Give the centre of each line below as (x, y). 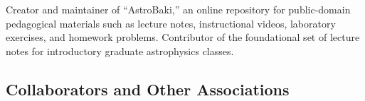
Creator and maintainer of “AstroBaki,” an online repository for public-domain (178, 9)
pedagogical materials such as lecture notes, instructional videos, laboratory (171, 23)
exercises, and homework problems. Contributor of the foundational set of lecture (183, 37)
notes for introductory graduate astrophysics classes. (120, 50)
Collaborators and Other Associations (148, 89)
